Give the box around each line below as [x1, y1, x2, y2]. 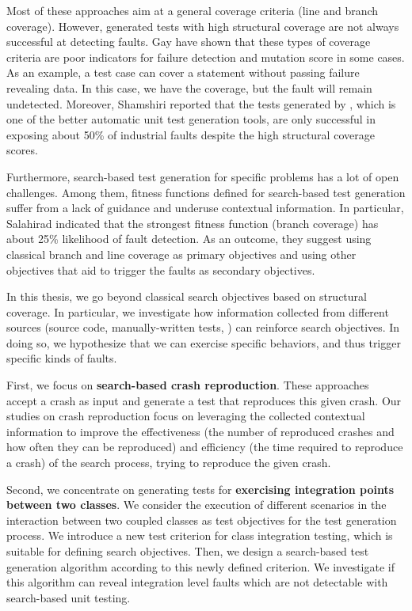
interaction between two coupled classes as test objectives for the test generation [6, 511, 397, 528]
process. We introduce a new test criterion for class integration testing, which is [6, 527, 393, 544]
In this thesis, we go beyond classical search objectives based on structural [6, 288, 367, 305]
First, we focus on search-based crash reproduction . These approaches [6, 377, 369, 393]
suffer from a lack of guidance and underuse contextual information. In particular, [6, 199, 404, 216]
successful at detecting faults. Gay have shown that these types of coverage [6, 33, 371, 50]
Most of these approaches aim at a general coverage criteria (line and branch [6, 2, 379, 18]
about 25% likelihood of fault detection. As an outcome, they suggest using [6, 230, 372, 247]
